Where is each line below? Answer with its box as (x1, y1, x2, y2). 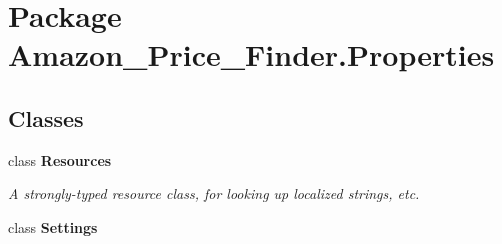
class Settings (8, 216, 98, 237)
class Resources (8, 149, 112, 170)
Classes (8, 102, 84, 133)
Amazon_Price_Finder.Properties (8, 34, 495, 75)
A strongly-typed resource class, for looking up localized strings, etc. (8, 183, 420, 204)
